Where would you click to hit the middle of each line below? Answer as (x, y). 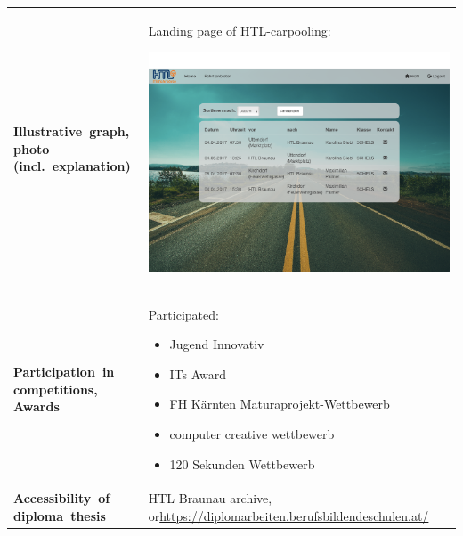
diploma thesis (60, 516)
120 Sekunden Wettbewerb (242, 463)
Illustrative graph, (72, 131)
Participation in (64, 372)
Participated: (183, 314)
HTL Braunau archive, (210, 498)
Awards (37, 406)
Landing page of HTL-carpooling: (240, 30)
